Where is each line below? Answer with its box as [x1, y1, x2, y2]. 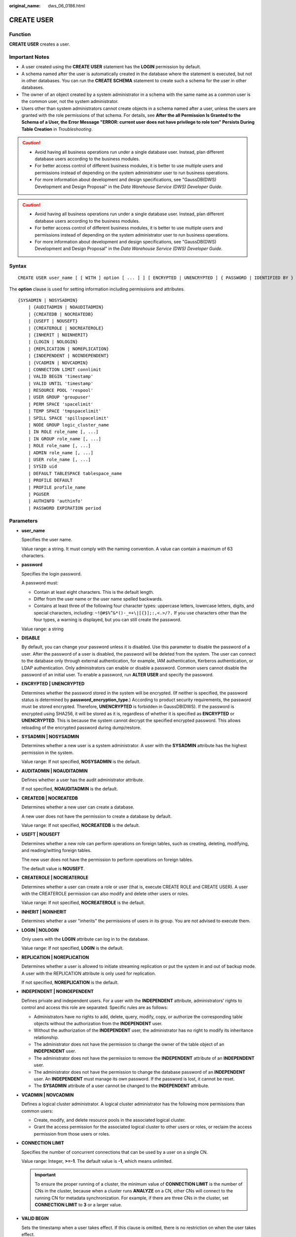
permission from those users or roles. [34, 1131, 111, 1137]
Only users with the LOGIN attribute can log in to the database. [21, 936, 149, 942]
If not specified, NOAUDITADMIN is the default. [21, 786, 118, 792]
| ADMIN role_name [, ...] [28, 450, 94, 455]
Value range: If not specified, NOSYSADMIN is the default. [21, 759, 141, 764]
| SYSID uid [28, 464, 57, 470]
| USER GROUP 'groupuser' [28, 394, 91, 400]
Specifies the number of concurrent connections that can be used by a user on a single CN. [21, 1149, 208, 1155]
